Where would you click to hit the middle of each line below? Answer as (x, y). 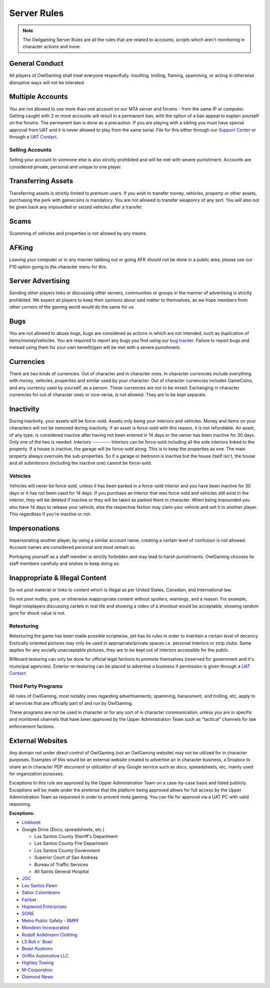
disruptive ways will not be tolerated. (47, 82)
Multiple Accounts (38, 97)
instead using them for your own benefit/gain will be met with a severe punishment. (95, 347)
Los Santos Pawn (39, 885)
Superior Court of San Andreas (66, 858)
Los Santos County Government (67, 850)
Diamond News (37, 976)
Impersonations (34, 528)
